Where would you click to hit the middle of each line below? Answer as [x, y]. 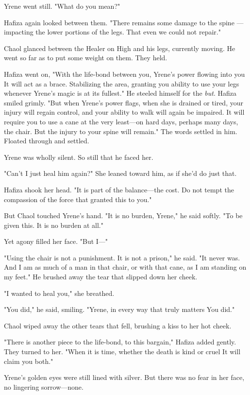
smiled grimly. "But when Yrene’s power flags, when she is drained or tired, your [124, 102]
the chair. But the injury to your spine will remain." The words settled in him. [121, 131]
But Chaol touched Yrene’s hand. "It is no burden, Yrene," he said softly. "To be [123, 215]
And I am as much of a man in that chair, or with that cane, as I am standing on [125, 267]
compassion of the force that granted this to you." [78, 199]
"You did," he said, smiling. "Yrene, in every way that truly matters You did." [119, 309]
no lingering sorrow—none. [44, 386]
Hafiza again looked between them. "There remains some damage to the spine [119, 22]
